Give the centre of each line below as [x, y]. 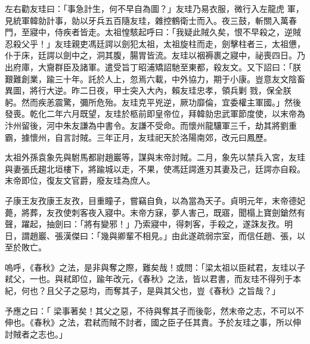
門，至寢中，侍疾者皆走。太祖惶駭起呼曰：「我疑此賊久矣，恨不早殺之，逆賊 [153, 32]
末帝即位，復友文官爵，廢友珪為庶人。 [80, 180]
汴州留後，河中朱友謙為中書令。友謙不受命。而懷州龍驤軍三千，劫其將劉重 [151, 125]
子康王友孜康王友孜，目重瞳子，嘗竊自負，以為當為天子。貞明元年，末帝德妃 [155, 200]
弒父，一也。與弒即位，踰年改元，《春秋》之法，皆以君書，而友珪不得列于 [149, 279]
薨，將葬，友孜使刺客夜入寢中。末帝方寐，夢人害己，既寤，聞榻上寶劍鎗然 [151, 212]
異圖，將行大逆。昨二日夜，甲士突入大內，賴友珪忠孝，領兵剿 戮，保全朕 [148, 90]
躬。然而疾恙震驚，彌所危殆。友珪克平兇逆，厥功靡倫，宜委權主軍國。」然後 [153, 102]
